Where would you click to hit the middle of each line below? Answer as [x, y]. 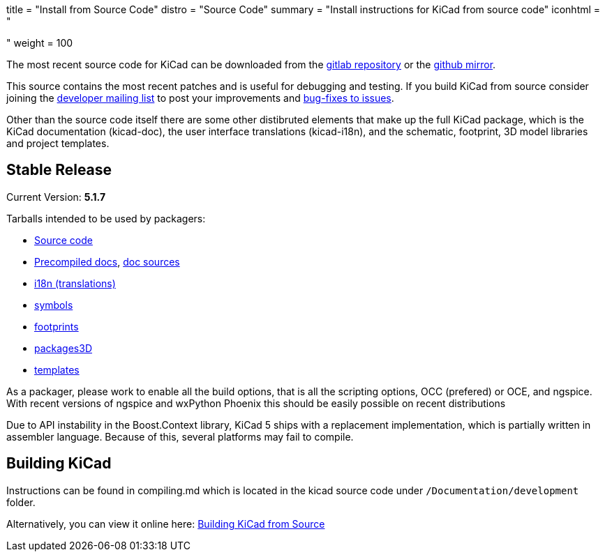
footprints [57, 326]
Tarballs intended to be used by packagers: [106, 218]
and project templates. [58, 143]
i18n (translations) [75, 283]
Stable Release [59, 170]
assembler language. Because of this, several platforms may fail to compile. [180, 436]
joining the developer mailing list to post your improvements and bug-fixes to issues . [200, 98]
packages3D [64, 348]
